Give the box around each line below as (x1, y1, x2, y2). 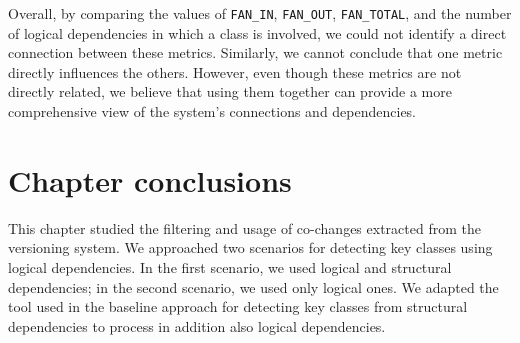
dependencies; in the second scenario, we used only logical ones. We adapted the (8, 276, 499, 297)
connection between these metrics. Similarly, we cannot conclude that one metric (8, 42, 503, 63)
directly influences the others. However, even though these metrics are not (8, 61, 462, 82)
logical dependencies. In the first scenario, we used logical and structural (8, 256, 452, 277)
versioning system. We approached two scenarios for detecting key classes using (8, 237, 493, 258)
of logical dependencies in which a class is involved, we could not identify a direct (8, 22, 507, 43)
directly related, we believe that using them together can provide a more (8, 81, 452, 102)
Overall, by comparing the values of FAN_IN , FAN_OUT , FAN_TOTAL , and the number (8, 3, 512, 23)
